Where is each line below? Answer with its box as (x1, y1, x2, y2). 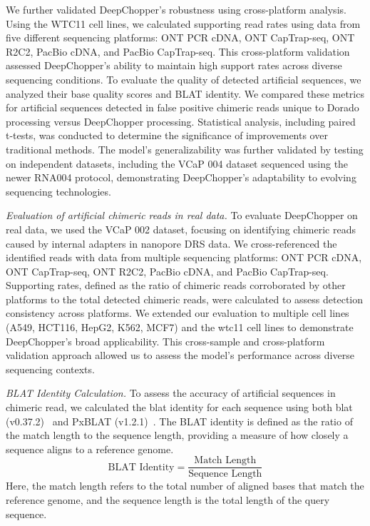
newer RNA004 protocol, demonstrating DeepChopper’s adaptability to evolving (6, 170, 356, 185)
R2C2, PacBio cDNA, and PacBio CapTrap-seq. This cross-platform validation (6, 44, 350, 59)
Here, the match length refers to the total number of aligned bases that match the (6, 478, 364, 493)
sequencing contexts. (6, 361, 95, 376)
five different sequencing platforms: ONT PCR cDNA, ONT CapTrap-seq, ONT (6, 30, 355, 45)
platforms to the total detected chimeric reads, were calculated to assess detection (6, 291, 364, 306)
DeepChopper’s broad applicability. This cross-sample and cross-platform (6, 333, 325, 348)
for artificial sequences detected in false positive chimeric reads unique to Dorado (6, 100, 359, 115)
